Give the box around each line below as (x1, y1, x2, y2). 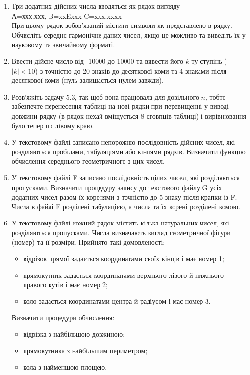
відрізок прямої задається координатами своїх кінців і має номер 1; (23, 253, 224, 264)
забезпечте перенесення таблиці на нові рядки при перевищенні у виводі (11, 101, 229, 111)
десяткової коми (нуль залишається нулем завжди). (11, 75, 164, 85)
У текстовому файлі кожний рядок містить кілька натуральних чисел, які (11, 218, 229, 228)
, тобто (205, 91, 226, 101)
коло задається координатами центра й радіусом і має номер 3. (23, 296, 211, 306)
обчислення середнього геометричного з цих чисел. (11, 156, 165, 166)
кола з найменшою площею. (23, 362, 107, 372)
